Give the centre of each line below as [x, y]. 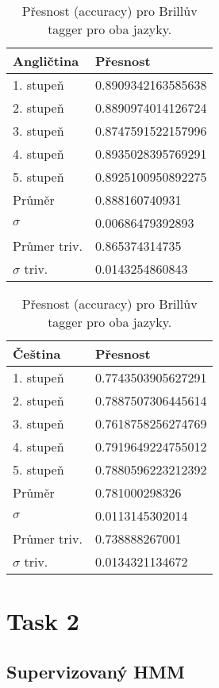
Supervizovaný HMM [96, 671]
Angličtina [46, 61]
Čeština [37, 354]
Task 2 [43, 621]
